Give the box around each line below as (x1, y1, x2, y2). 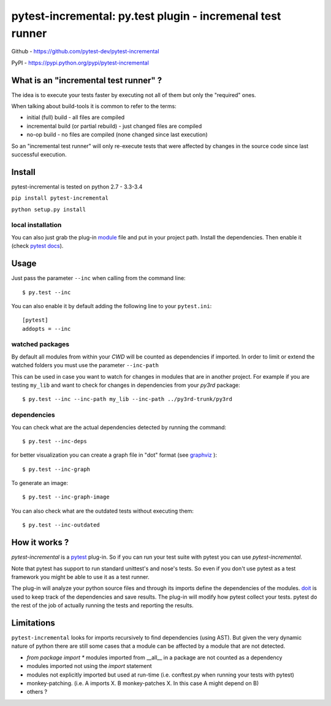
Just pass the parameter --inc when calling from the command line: (11, 274, 186, 282)
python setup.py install (11, 206, 86, 213)
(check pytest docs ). (11, 242, 64, 250)
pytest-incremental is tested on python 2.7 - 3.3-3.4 (11, 183, 143, 190)
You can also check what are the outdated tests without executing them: (11, 507, 194, 514)
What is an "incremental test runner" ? (11, 75, 162, 85)
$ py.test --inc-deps (22, 438, 87, 444)
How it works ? (11, 537, 69, 548)
